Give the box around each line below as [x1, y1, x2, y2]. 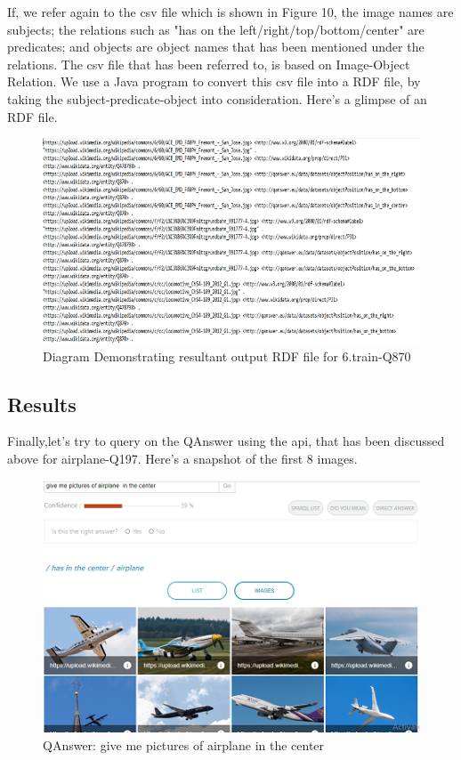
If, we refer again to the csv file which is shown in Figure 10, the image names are [7, 3, 454, 20]
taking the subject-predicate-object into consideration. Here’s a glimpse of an [7, 89, 427, 108]
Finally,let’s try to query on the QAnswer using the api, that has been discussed [7, 432, 445, 450]
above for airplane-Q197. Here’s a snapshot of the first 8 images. [7, 449, 358, 468]
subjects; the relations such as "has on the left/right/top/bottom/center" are [7, 20, 425, 38]
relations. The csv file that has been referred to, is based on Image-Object [7, 54, 410, 73]
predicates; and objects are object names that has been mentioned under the [7, 37, 425, 56]
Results [7, 390, 77, 417]
